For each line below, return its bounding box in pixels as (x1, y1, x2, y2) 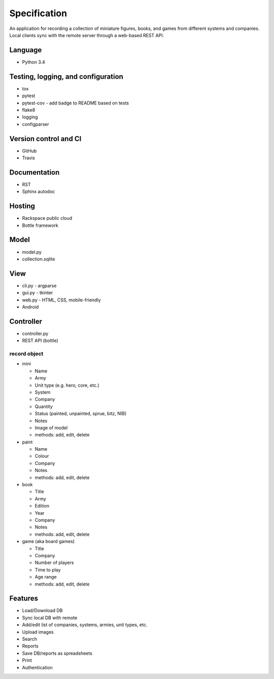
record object (9, 350, 44, 357)
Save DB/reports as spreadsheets (22, 650, 92, 656)
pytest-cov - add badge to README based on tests (22, 99, 129, 106)
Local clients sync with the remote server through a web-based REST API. (9, 32, 164, 38)
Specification (9, 8, 67, 19)
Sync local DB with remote (22, 615, 78, 621)
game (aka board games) (22, 538, 75, 545)
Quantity (35, 403, 53, 410)
